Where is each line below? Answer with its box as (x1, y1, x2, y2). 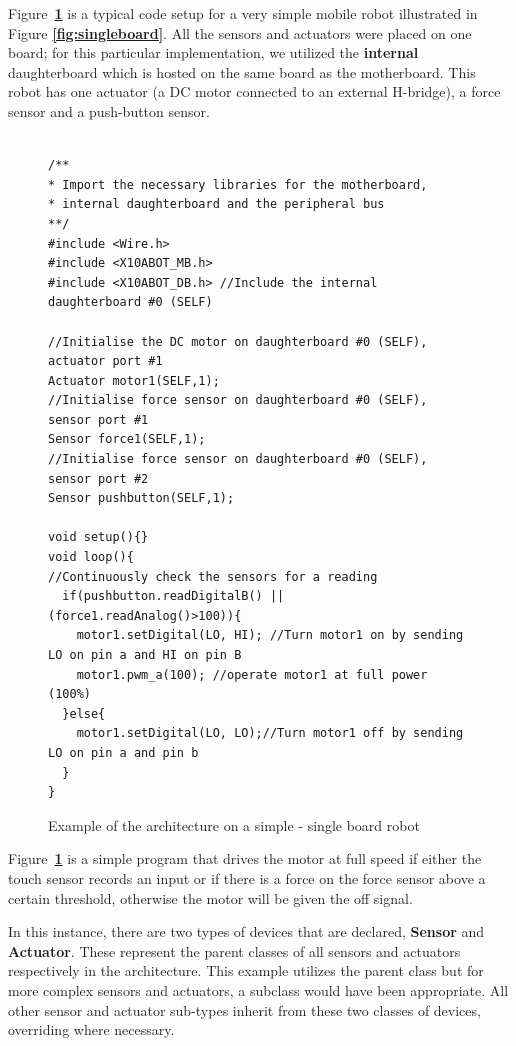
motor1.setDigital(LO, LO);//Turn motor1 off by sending (76, 726, 464, 741)
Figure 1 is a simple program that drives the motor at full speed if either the (8, 848, 482, 869)
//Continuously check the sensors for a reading (48, 569, 378, 584)
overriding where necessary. (8, 1019, 175, 1040)
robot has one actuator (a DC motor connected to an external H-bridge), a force (8, 81, 501, 102)
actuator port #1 (48, 354, 163, 369)
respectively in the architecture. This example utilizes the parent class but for (8, 960, 484, 981)
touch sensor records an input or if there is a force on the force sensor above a (8, 867, 486, 888)
